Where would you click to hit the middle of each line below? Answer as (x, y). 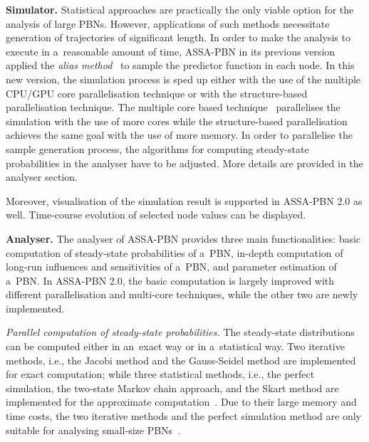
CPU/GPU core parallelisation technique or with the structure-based (157, 93)
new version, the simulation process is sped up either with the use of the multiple (183, 79)
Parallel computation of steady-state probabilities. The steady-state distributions (180, 332)
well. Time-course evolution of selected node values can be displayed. (156, 215)
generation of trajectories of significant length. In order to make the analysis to (178, 37)
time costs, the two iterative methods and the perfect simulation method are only (183, 416)
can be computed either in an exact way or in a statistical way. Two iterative (175, 346)
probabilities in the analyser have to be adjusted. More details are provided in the (184, 163)
